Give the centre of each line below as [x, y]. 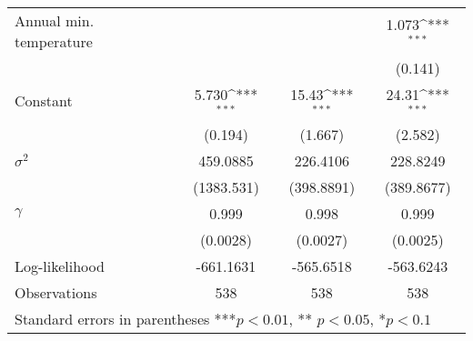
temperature [54, 41]
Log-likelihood [60, 266]
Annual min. [55, 20]
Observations [56, 292]
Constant [44, 101]
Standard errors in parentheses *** [126, 318]
